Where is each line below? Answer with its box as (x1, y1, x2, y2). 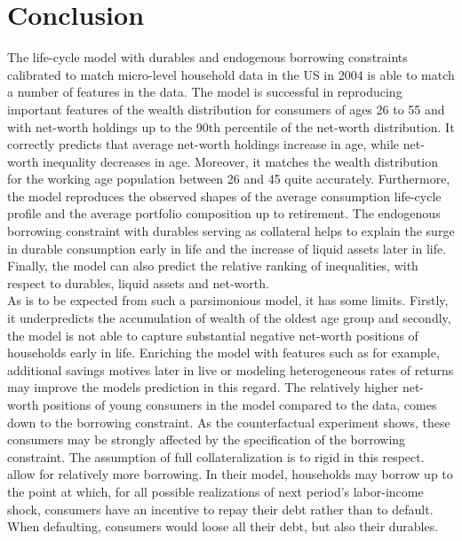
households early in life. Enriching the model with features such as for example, (7, 343, 440, 362)
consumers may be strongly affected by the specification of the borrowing (7, 430, 406, 449)
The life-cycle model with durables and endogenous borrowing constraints (7, 48, 408, 67)
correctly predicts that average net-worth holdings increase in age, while (7, 135, 400, 153)
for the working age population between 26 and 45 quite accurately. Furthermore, (7, 169, 450, 188)
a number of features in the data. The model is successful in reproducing (7, 82, 402, 101)
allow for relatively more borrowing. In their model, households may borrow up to (7, 465, 453, 483)
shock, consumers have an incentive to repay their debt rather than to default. (7, 499, 434, 518)
